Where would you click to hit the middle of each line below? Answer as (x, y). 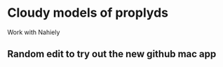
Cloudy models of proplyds (88, 13)
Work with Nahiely (34, 32)
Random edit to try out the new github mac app (112, 54)
